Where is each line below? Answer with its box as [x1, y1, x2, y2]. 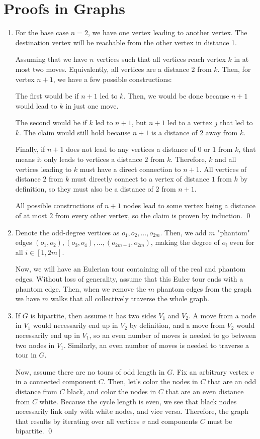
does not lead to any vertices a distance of [66, 144, 196, 154]
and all [215, 154, 236, 164]
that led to [220, 117, 253, 128]
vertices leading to [15, 163, 72, 174]
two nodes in [15, 339, 55, 350]
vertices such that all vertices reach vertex [96, 54, 226, 64]
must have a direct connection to [79, 163, 181, 174]
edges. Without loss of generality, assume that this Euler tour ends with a [15, 274, 243, 284]
